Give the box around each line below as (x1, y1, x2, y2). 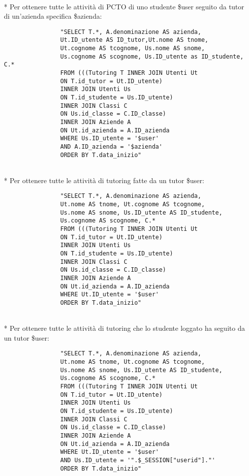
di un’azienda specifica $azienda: (4, 11, 102, 21)
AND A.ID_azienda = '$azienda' (60, 143, 163, 150)
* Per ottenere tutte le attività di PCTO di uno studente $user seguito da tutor (4, 1, 245, 11)
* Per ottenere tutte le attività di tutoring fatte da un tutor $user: (4, 175, 204, 185)
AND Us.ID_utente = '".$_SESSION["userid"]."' (60, 456, 216, 464)
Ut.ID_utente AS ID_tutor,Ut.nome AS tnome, (60, 36, 209, 44)
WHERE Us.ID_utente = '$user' (60, 135, 159, 142)
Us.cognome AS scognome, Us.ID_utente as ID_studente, (60, 53, 244, 60)
